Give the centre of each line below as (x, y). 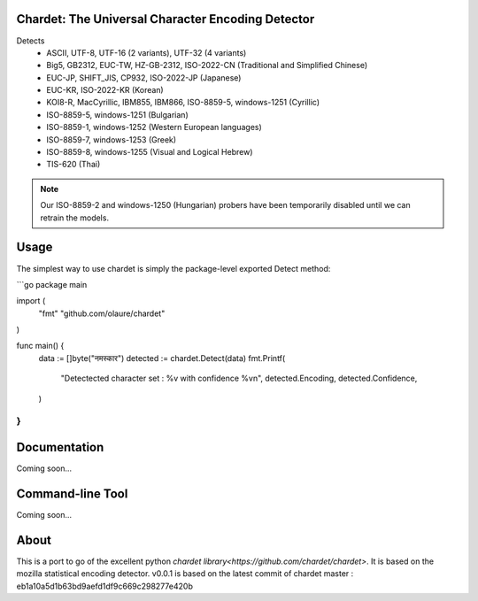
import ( (31, 301)
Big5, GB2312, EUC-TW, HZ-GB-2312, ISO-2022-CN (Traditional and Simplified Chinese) (207, 65)
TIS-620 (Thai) (73, 165)
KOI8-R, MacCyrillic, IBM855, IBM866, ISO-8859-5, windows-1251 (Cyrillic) (183, 103)
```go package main (52, 284)
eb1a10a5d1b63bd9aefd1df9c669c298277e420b (105, 586)
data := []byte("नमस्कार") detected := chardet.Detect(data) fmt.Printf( (162, 358)
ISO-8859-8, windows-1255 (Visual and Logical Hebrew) (150, 152)
